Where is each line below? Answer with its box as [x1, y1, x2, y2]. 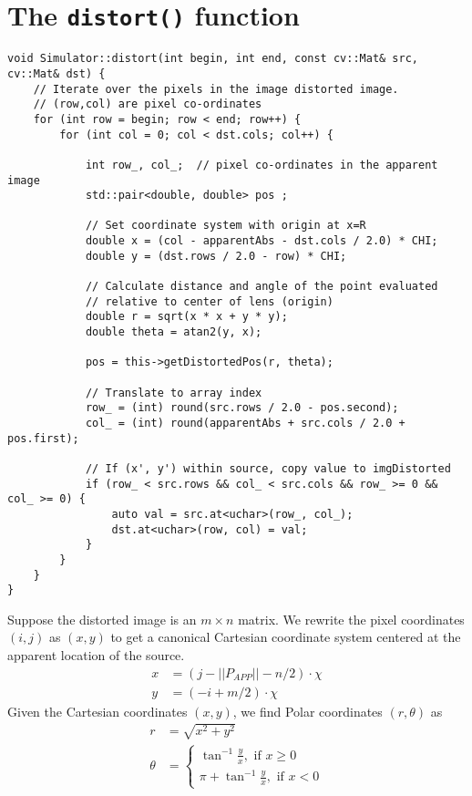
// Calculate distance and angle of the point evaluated [85, 280, 438, 294]
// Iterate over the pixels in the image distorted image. [33, 82, 399, 96]
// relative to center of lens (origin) [85, 295, 333, 308]
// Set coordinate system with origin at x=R [85, 219, 366, 233]
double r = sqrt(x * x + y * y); [85, 310, 288, 324]
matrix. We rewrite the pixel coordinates [238, 609, 465, 628]
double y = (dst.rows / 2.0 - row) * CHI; [85, 249, 347, 263]
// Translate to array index [85, 386, 262, 399]
